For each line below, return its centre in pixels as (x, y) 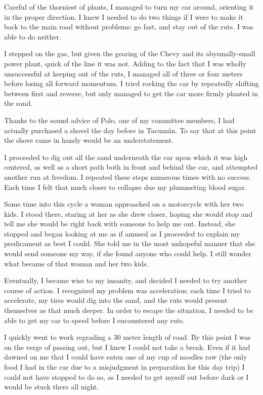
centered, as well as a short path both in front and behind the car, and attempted (131, 167)
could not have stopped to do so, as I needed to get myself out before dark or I (126, 377)
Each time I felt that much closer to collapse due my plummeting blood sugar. (125, 187)
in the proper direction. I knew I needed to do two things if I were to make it (124, 16)
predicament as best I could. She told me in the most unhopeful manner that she (130, 243)
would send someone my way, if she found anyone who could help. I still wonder (128, 253)
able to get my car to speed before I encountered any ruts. (94, 320)
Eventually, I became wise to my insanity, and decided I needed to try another (126, 280)
